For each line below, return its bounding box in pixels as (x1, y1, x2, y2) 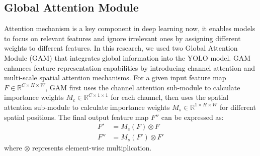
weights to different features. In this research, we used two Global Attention (4, 43, 238, 53)
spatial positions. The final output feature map (4, 111, 149, 122)
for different (219, 101, 256, 112)
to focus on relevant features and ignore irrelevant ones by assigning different (4, 33, 241, 43)
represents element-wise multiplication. (32, 142, 152, 153)
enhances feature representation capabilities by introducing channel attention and (4, 62, 255, 73)
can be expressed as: (161, 111, 224, 122)
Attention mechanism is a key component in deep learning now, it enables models (4, 23, 255, 34)
